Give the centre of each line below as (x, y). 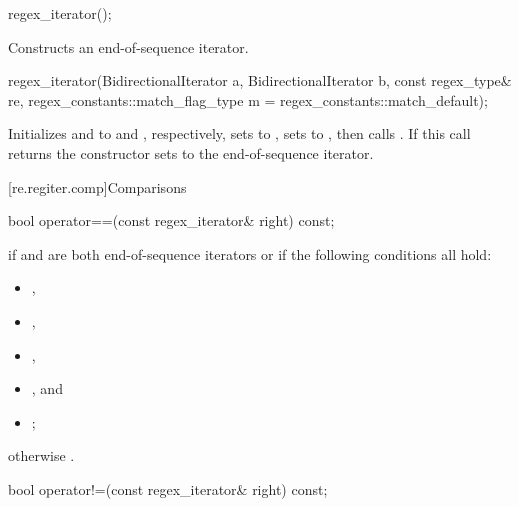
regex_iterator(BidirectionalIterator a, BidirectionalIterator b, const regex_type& (260, 80)
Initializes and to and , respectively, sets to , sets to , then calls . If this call (239, 133)
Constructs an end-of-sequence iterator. (128, 46)
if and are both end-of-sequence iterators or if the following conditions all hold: (250, 253)
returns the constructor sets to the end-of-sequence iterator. (191, 152)
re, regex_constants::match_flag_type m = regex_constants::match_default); (248, 99)
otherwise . (41, 455)
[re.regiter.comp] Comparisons (97, 186)
